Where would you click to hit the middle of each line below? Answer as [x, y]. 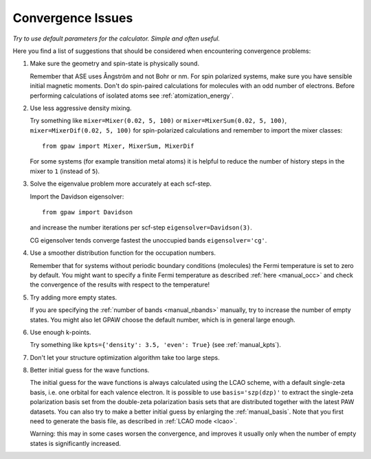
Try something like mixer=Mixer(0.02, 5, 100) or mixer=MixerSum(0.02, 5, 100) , [158, 121]
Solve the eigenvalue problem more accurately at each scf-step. [121, 184]
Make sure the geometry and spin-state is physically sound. [114, 64]
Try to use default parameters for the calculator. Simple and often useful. [116, 38]
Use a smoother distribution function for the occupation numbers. [123, 253]
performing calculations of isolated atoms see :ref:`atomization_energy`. [132, 96]
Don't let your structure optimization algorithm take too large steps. [125, 357]
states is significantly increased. [76, 443]
